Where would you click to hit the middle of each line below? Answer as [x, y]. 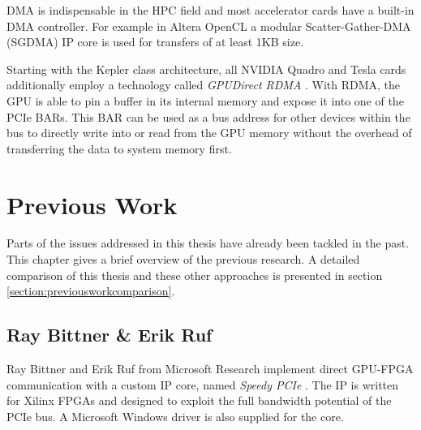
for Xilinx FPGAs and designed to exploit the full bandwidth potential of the [199, 400]
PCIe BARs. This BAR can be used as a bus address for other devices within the [208, 116]
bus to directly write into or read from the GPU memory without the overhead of [209, 133]
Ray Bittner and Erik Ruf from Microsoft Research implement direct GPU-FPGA [210, 369]
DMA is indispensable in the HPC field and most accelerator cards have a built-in [210, 10]
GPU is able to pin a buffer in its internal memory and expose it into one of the [205, 100]
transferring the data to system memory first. [119, 148]
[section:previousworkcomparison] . [91, 291]
